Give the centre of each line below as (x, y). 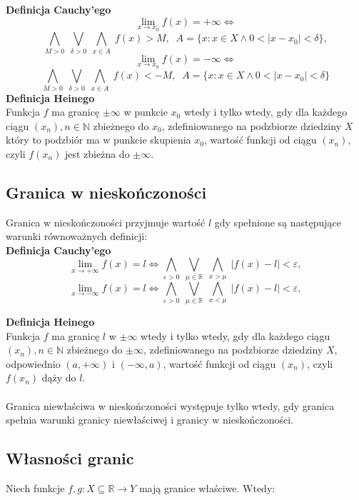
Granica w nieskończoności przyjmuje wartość (106, 222)
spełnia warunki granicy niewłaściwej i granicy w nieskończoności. (150, 420)
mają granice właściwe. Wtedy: (207, 488)
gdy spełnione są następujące (278, 222)
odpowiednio (33, 363)
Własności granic (70, 458)
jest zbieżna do (97, 153)
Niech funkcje (35, 488)
